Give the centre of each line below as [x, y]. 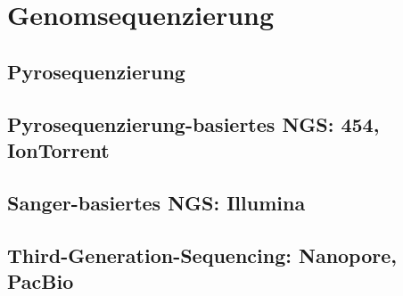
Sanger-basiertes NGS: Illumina [156, 202]
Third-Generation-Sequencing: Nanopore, [202, 255]
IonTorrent [58, 149]
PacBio [41, 280]
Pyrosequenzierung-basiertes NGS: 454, [193, 123]
